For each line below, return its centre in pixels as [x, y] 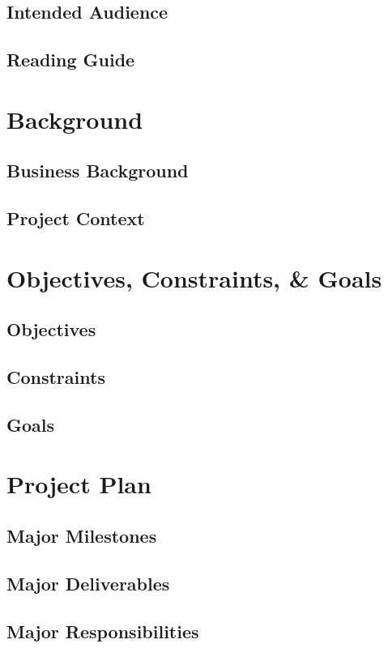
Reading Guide [71, 60]
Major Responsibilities [103, 631]
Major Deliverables [88, 583]
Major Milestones [82, 535]
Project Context [76, 218]
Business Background [98, 171]
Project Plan [79, 484]
